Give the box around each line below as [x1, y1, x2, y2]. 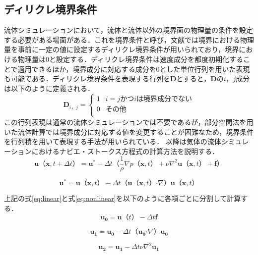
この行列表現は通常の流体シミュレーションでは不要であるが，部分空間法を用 [4, 116, 254, 127]
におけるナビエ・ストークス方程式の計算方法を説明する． [31, 146, 219, 156]
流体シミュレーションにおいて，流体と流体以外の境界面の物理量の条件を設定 [4, 25, 254, 35]
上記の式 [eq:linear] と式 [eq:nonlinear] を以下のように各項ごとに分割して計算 [4, 193, 241, 204]
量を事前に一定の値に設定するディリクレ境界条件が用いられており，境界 [4, 44, 239, 54]
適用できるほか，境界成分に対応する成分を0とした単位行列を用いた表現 [17, 63, 250, 74]
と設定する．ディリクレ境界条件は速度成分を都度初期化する [49, 53, 244, 64]
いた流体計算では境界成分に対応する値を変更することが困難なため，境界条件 [4, 126, 254, 137]
